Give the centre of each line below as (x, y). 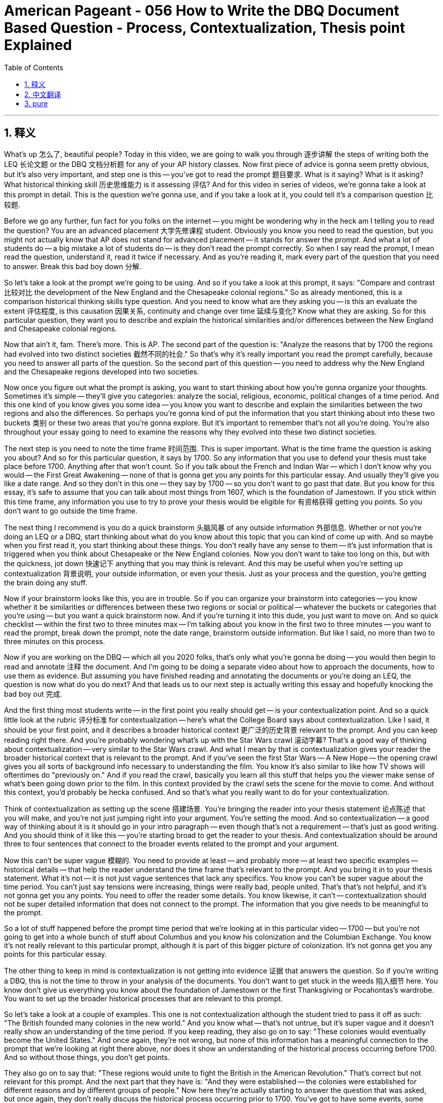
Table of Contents (34, 67)
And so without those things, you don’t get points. (87, 1057)
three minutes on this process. (55, 641)
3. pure (36, 103)
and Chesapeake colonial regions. (61, 328)
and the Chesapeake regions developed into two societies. (102, 371)
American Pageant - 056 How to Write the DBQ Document (202, 11)
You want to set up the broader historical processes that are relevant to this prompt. (144, 998)
